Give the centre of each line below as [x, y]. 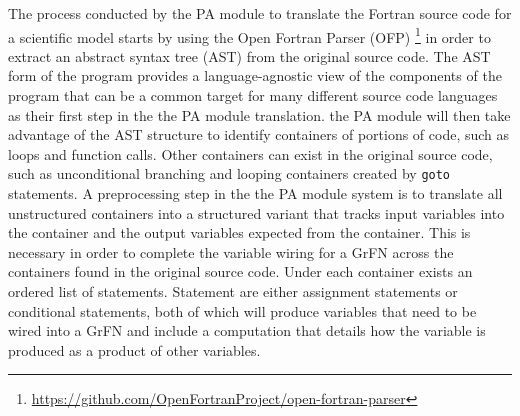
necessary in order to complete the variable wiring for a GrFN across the [231, 251]
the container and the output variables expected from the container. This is [239, 232]
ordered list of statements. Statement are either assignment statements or [233, 291]
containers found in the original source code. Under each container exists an [240, 271]
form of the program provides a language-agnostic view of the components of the [255, 75]
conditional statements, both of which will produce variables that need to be [242, 310]
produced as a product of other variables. [134, 349]
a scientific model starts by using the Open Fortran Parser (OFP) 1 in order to [249, 35]
